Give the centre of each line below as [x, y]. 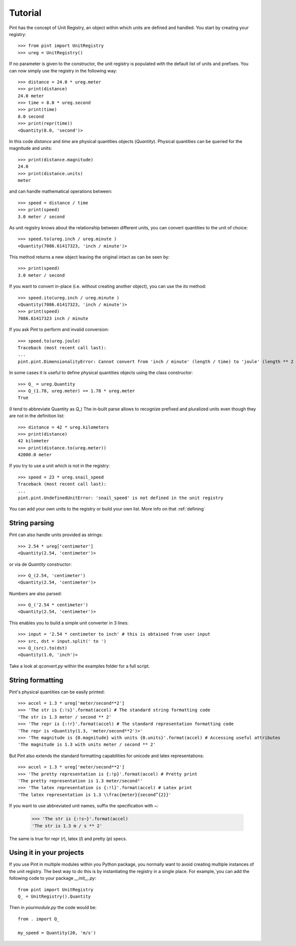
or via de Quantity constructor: [40, 564]
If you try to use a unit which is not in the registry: [60, 466]
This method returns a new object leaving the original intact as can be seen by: [89, 257]
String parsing [32, 523]
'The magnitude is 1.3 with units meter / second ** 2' [87, 745]
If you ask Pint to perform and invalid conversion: [59, 329]
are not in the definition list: [37, 416]
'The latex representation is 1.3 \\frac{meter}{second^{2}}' [95, 795]
